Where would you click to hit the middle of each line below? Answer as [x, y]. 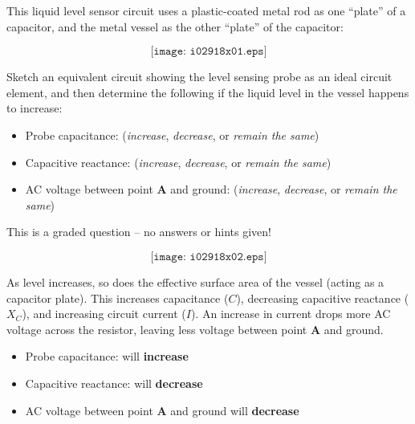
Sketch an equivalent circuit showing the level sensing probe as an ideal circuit [199, 77]
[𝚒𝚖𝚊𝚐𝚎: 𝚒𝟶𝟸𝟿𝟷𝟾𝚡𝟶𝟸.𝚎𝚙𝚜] [209, 257]
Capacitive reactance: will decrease [114, 383]
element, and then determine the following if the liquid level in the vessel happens [208, 92]
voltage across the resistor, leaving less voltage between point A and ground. [195, 329]
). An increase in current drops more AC [291, 314]
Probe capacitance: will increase [107, 356]
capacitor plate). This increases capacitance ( [118, 298]
